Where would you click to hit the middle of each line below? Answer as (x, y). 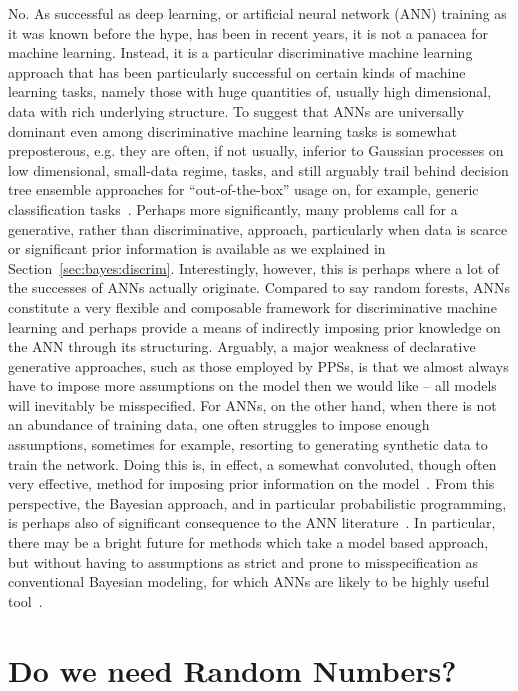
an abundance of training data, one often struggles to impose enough (219, 424)
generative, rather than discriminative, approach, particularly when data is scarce (258, 228)
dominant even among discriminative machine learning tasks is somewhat (232, 130)
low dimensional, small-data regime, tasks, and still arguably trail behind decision (258, 169)
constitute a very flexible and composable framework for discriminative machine (252, 306)
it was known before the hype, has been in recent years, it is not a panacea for (248, 32)
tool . (25, 600)
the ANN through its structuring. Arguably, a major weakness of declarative (242, 346)
